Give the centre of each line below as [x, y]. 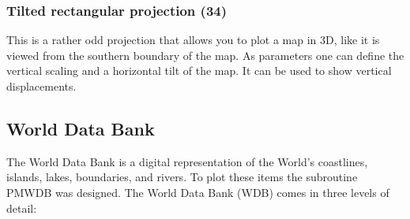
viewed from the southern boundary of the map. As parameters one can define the [205, 55]
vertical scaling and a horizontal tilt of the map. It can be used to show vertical [199, 71]
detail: [22, 208]
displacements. [41, 86]
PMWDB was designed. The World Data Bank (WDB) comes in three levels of [198, 192]
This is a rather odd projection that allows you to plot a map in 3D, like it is [193, 40]
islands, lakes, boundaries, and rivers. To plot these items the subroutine [182, 177]
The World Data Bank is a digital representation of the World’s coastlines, [187, 161]
